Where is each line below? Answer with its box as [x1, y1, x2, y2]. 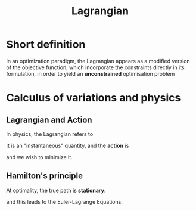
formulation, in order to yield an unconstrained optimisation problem [6, 70, 175, 77]
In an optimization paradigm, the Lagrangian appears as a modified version [6, 57, 191, 64]
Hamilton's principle [6, 171, 83, 181]
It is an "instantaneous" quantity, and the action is [6, 142, 129, 149]
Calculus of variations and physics [6, 91, 181, 105]
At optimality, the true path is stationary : [6, 187, 106, 194]
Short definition [6, 38, 86, 51]
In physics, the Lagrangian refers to [6, 130, 94, 138]
